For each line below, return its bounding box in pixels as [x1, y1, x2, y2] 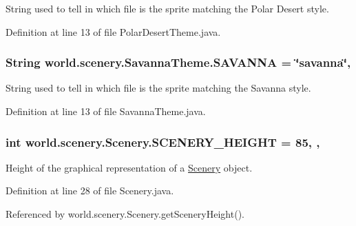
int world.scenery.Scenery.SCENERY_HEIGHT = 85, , [6, 133, 320, 150]
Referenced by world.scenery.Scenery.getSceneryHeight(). [6, 207, 244, 220]
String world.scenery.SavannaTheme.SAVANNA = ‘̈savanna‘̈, [6, 54, 351, 71]
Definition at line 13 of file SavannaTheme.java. [6, 104, 206, 118]
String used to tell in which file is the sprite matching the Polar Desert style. [6, 1, 329, 15]
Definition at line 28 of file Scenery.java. [6, 183, 174, 198]
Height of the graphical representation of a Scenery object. [6, 160, 253, 174]
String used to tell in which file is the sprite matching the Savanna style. [6, 81, 311, 95]
